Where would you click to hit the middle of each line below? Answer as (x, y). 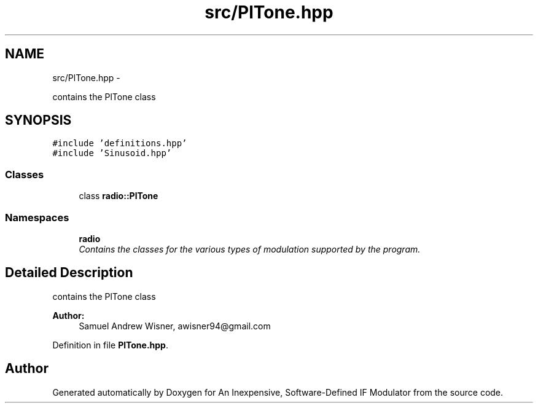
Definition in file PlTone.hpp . (110, 345)
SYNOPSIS (38, 120)
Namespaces (37, 217)
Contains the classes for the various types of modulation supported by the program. (250, 249)
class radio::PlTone (119, 196)
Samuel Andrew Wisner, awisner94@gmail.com (175, 326)
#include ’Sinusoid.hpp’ (112, 153)
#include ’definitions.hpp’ (120, 143)
